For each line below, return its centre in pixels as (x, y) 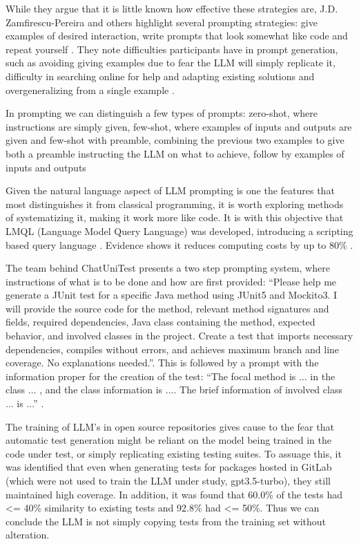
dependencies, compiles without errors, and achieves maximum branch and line (173, 349)
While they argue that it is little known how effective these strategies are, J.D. (172, 8)
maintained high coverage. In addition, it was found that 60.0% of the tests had (174, 494)
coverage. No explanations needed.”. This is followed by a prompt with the (162, 363)
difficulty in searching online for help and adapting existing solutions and (160, 76)
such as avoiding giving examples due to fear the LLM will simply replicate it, (171, 63)
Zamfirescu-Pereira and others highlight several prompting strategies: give (162, 22)
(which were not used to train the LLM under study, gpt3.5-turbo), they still (168, 480)
